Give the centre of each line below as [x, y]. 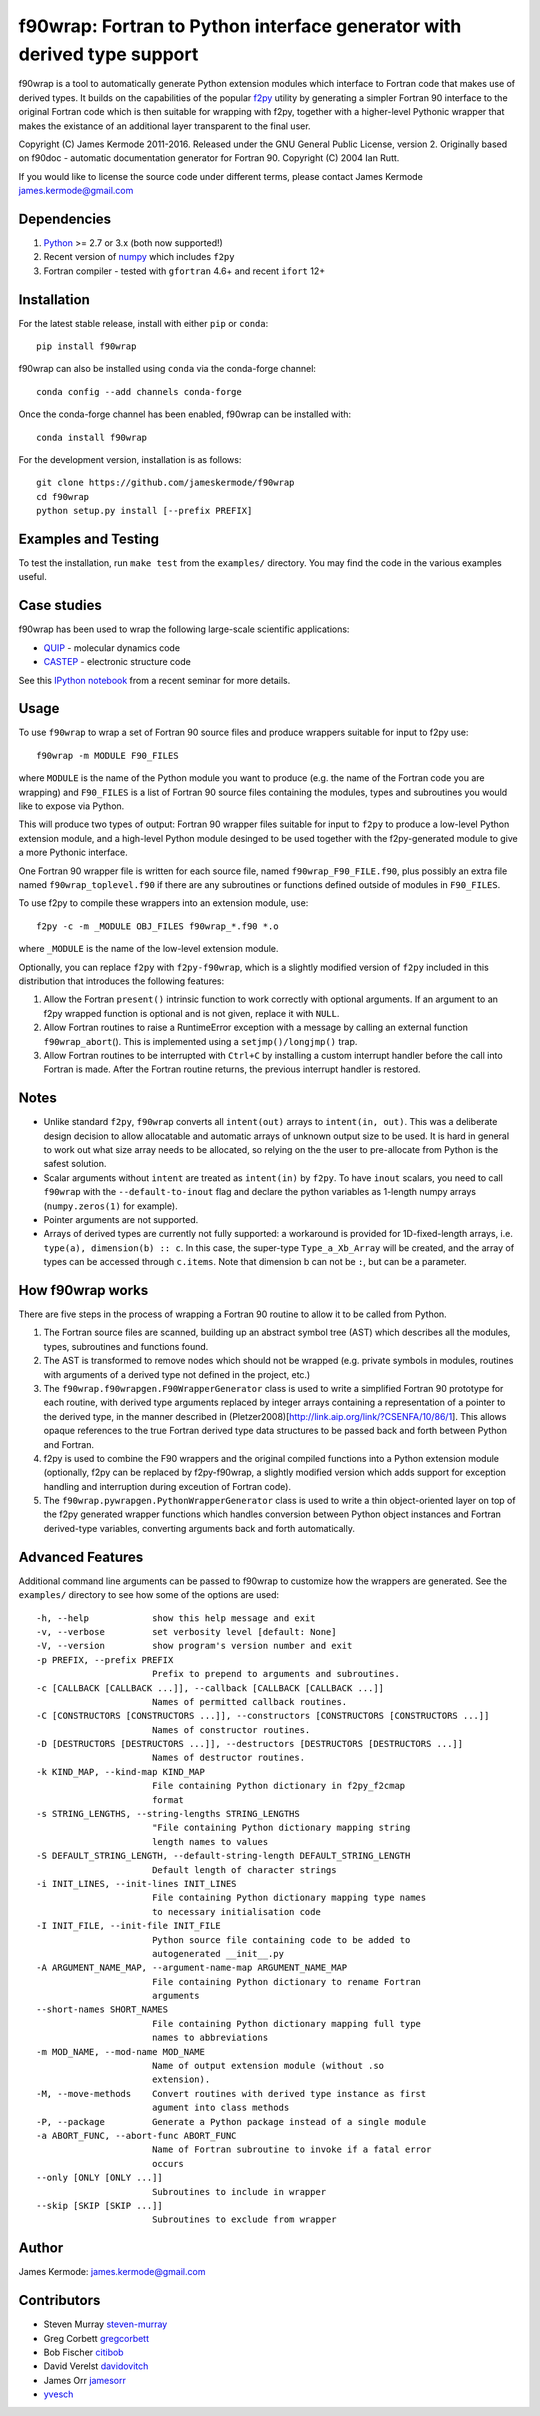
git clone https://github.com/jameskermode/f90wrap [165, 483]
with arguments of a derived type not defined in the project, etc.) [177, 1374]
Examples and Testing [89, 539]
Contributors [59, 2300]
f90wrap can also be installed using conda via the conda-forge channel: [167, 369]
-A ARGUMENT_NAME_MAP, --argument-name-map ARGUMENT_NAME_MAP [192, 1968]
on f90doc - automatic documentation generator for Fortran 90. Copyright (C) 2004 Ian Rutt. [209, 158]
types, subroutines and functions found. [126, 1346]
